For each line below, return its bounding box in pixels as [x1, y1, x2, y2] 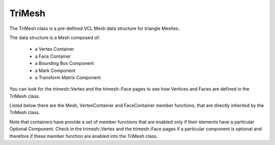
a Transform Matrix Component [35, 74, 101, 81]
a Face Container [35, 53, 71, 59]
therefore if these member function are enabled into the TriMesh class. [9, 133, 158, 139]
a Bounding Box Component [35, 60, 94, 66]
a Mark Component [35, 67, 76, 74]
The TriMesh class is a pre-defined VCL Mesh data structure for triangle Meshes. [9, 25, 180, 31]
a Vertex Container [35, 46, 74, 52]
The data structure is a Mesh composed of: [9, 34, 100, 41]
